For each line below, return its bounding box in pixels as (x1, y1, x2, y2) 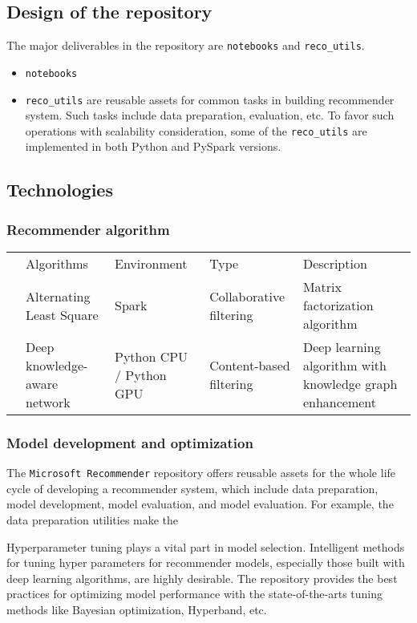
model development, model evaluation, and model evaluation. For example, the (6, 496, 394, 512)
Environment (114, 254, 188, 273)
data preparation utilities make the (6, 512, 179, 528)
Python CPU (114, 346, 188, 366)
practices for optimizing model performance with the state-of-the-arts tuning (6, 585, 383, 602)
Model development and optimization (6, 432, 253, 452)
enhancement (302, 393, 377, 412)
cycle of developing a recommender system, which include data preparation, (6, 479, 379, 496)
